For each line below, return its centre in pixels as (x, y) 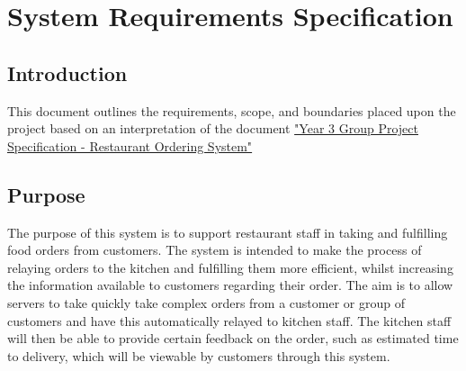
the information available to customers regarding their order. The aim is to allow (230, 285)
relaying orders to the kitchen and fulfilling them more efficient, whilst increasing (230, 267)
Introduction (67, 72)
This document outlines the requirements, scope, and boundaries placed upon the (232, 110)
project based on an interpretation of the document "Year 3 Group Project (213, 128)
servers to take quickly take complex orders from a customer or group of (206, 302)
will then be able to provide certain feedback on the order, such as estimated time (233, 338)
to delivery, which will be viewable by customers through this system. (199, 355)
